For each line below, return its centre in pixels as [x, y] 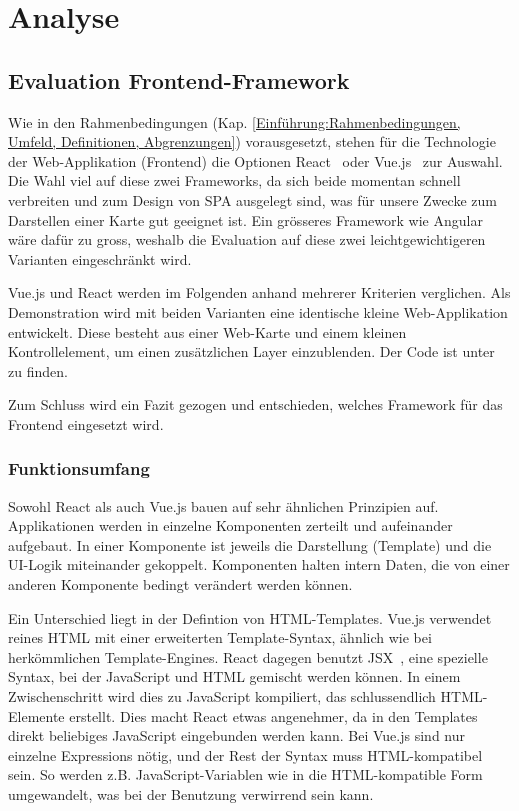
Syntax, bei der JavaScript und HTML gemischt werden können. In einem [234, 676]
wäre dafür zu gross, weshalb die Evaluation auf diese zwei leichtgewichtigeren [247, 239]
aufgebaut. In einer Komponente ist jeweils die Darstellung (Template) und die [250, 544]
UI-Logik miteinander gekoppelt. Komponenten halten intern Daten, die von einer [259, 564]
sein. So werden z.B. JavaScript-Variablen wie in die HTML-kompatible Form [245, 774]
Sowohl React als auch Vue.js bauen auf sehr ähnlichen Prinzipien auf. [223, 505]
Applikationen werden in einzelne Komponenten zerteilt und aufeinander [230, 525]
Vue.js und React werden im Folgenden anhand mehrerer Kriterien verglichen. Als [259, 292]
